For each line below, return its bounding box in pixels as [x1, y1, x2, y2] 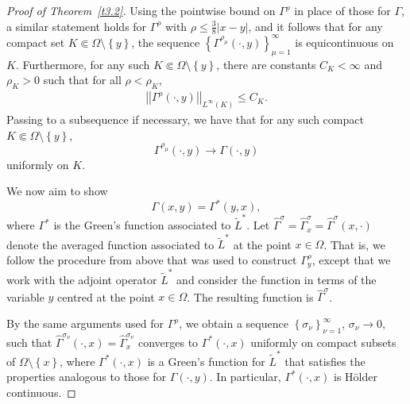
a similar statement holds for [6, 17, 147, 34]
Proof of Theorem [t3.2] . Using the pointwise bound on [6, 2, 276, 18]
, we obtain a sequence [179, 315, 288, 332]
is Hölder [334, 368, 377, 385]
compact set [6, 33, 65, 50]
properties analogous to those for [6, 368, 167, 385]
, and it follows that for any [248, 17, 383, 34]
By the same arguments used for [6, 315, 164, 332]
